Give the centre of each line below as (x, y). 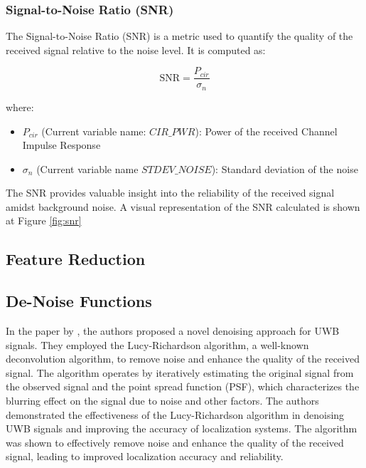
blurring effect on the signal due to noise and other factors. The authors (162, 401)
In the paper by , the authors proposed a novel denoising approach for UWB (173, 331)
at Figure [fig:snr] (44, 220)
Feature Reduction (76, 259)
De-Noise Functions (79, 301)
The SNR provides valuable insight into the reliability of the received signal (170, 193)
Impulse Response (61, 145)
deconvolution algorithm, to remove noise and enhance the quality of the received (183, 359)
